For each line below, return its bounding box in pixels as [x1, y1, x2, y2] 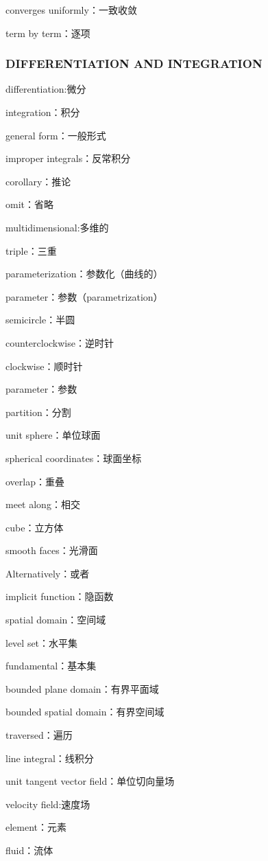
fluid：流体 [5, 843, 53, 857]
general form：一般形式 [5, 128, 106, 142]
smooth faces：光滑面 [5, 543, 98, 558]
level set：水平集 [5, 635, 78, 650]
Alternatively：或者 [5, 566, 90, 580]
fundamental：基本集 [5, 658, 97, 673]
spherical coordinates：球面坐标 [5, 450, 142, 465]
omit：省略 [5, 197, 53, 211]
